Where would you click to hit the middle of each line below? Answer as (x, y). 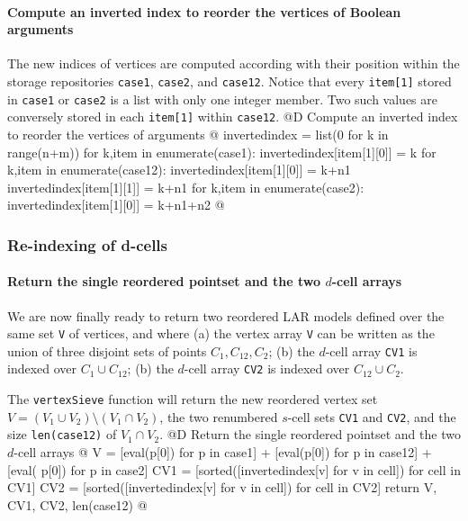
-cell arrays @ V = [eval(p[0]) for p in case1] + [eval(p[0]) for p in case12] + (223, 452)
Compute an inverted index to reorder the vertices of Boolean (204, 11)
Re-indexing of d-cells (88, 244)
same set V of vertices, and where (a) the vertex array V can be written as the (221, 333)
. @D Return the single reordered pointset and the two (310, 434)
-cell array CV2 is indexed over (267, 368)
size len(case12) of (62, 434)
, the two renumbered (219, 416)
